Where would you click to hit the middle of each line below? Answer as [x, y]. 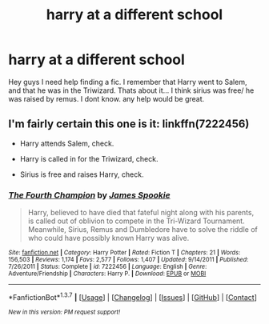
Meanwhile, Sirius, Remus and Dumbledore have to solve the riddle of [143, 230]
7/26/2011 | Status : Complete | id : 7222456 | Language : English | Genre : [108, 267]
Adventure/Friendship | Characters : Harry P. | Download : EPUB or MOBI [107, 274]
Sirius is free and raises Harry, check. [82, 174]
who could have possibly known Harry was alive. [108, 238]
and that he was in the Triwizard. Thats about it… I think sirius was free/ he [131, 90]
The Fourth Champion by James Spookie [89, 195]
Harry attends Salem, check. [67, 143]
